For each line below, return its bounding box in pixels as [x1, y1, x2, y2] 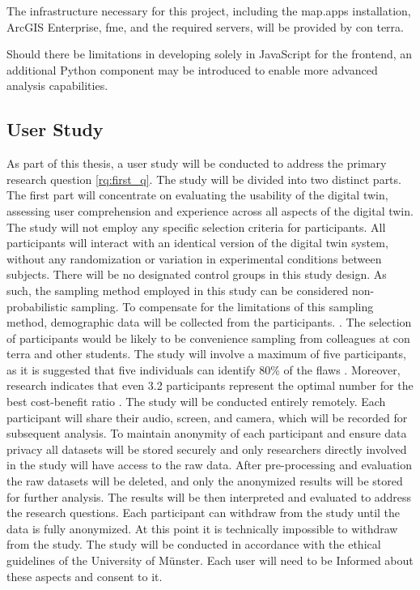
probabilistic [6, 297, 68, 314]
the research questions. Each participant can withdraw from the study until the [6, 504, 401, 521]
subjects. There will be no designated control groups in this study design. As [6, 266, 387, 283]
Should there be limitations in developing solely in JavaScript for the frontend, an [6, 45, 413, 62]
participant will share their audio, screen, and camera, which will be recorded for [6, 408, 408, 425]
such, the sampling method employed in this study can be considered [6, 281, 349, 298]
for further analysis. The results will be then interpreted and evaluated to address [6, 488, 412, 505]
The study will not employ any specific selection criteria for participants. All [6, 218, 386, 235]
